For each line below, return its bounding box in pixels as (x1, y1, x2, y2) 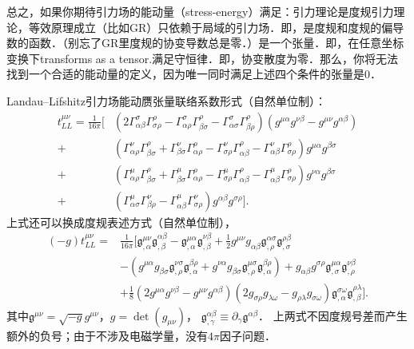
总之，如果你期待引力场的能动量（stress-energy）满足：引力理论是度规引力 (6, 3, 394, 19)
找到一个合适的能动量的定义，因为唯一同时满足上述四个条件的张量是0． (6, 65, 381, 82)
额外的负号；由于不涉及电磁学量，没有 (6, 327, 208, 343)
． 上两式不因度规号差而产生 (258, 307, 408, 323)
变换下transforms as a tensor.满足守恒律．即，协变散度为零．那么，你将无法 (6, 50, 399, 66)
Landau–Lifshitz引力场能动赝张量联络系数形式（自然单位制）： (6, 92, 326, 109)
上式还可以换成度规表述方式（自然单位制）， (6, 213, 236, 230)
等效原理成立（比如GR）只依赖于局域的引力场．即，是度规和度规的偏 (28, 18, 393, 35)
